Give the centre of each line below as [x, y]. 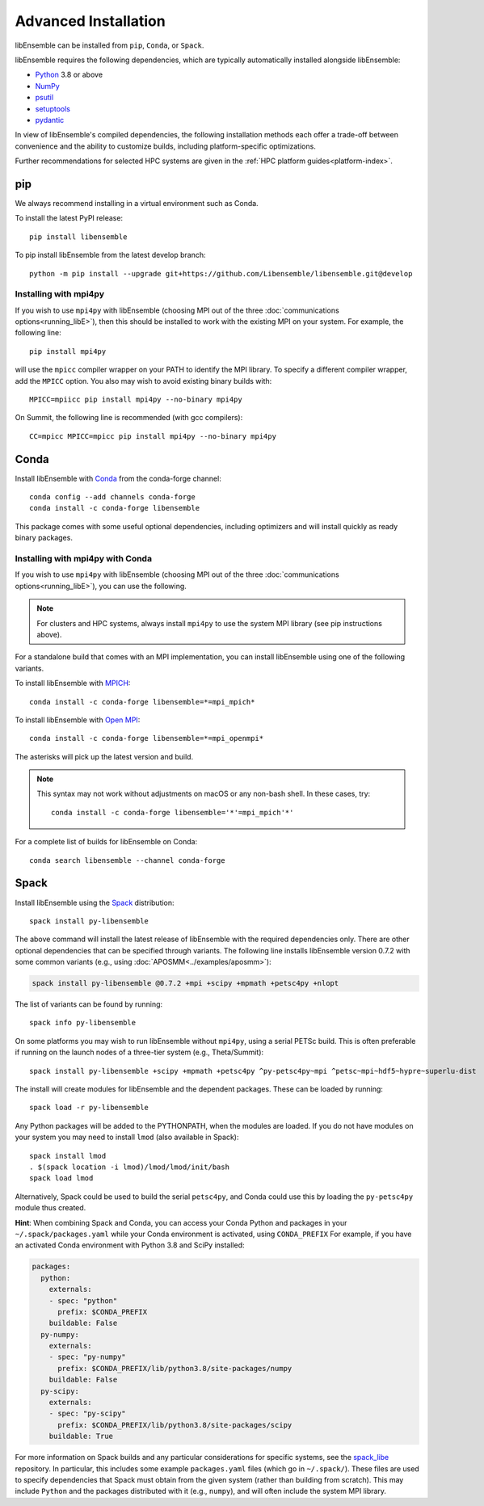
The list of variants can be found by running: [89, 1004]
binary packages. [44, 538]
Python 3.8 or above [69, 75]
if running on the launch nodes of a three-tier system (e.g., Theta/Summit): [139, 1052]
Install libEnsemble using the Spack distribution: [95, 902]
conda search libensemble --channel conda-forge [127, 860]
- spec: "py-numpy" [88, 1357]
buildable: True [81, 1437]
